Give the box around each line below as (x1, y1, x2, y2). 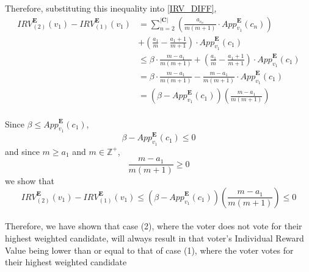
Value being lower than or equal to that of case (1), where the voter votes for (5, 243, 294, 256)
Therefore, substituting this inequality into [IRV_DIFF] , (5, 2, 217, 14)
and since (5, 145, 40, 157)
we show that (5, 174, 54, 187)
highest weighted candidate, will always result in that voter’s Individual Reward (5, 232, 304, 245)
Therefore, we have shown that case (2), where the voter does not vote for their (5, 220, 302, 232)
